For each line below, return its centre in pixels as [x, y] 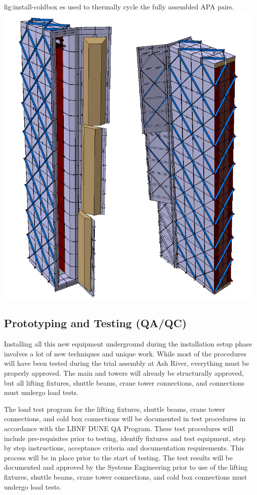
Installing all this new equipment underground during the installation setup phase [128, 344]
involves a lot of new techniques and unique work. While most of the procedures [125, 353]
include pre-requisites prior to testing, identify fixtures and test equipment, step [125, 438]
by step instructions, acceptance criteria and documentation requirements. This [124, 448]
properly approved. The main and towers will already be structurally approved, [124, 373]
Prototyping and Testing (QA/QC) [95, 323]
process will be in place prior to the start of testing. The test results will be [118, 457]
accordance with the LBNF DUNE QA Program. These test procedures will [119, 428]
